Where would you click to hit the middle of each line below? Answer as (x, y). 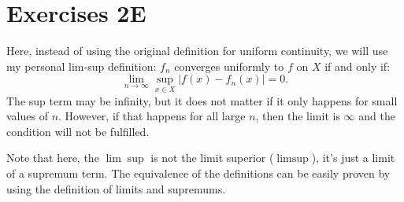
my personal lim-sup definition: (82, 66)
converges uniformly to (229, 66)
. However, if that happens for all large (152, 116)
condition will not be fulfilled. (78, 131)
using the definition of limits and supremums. (116, 188)
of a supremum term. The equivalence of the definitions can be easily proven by (198, 173)
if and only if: (358, 66)
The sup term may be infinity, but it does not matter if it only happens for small (202, 100)
